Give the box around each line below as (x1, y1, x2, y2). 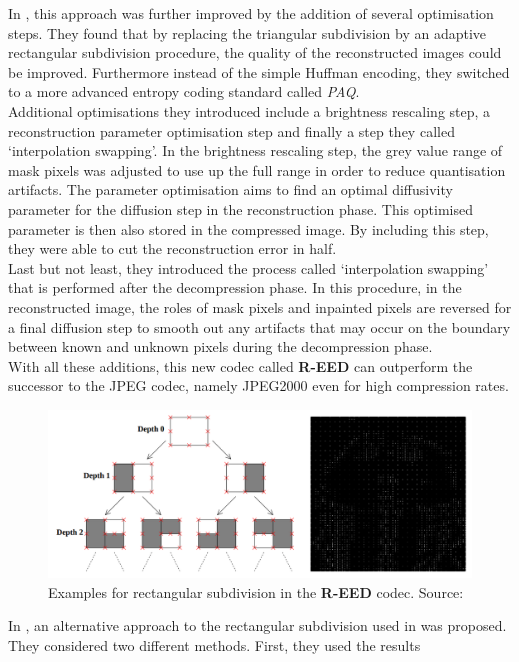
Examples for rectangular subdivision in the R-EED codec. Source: (48, 581, 464, 602)
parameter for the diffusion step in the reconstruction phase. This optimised (8, 198, 473, 219)
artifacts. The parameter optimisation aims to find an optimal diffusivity (8, 179, 453, 200)
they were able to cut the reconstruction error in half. (8, 238, 337, 259)
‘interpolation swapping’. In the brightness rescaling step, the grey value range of (8, 140, 503, 161)
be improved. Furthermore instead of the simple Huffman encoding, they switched (8, 61, 510, 82)
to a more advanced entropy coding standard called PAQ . (8, 81, 360, 102)
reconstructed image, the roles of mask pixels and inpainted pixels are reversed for (8, 296, 512, 317)
